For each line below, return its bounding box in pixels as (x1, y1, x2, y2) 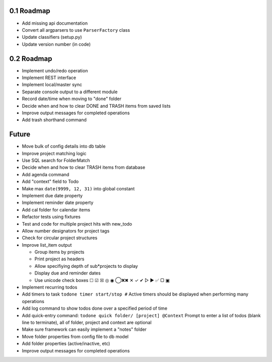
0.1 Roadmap (9, 7, 50, 15)
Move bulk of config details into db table (22, 143, 106, 150)
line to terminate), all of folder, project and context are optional (22, 320, 152, 325)
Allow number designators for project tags (22, 228, 110, 234)
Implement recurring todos (22, 284, 78, 291)
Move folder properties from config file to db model (22, 333, 128, 339)
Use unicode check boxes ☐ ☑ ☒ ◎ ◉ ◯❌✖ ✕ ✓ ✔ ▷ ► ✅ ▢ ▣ (34, 277, 170, 283)
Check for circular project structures (22, 235, 98, 241)
